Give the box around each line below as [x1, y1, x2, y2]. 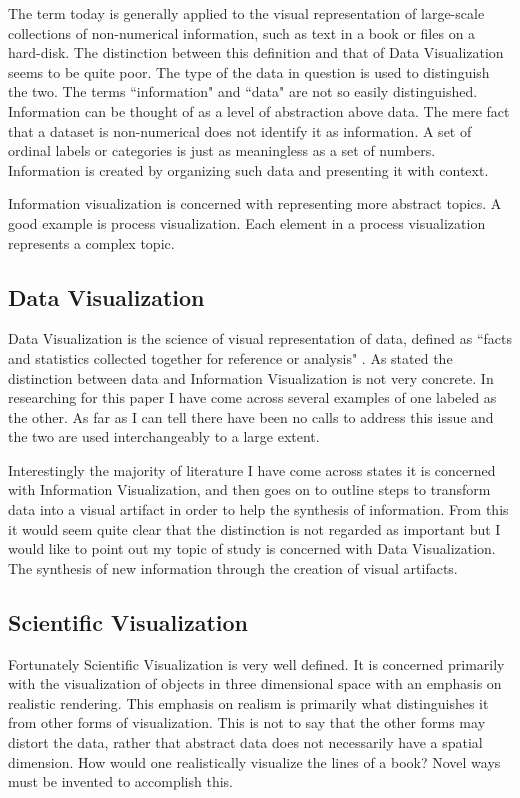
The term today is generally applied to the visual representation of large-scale [8, 3, 485, 23]
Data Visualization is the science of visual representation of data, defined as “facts [8, 328, 513, 349]
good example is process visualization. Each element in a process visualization [8, 212, 486, 233]
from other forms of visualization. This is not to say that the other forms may [8, 712, 486, 733]
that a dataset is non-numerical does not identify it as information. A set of [8, 120, 472, 141]
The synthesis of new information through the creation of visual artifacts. [8, 557, 458, 578]
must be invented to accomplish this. [8, 771, 233, 792]
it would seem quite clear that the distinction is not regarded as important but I [8, 518, 501, 539]
